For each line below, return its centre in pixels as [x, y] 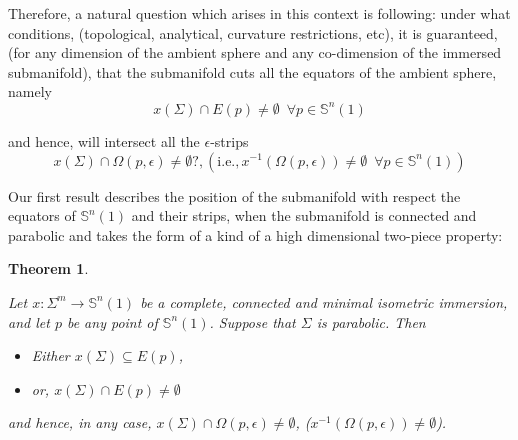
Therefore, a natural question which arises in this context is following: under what [259, 13]
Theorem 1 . [48, 268]
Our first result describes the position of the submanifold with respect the [234, 195]
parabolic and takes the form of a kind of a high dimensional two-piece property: [255, 234]
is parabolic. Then [371, 321]
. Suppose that [252, 321]
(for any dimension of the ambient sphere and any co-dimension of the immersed [255, 52]
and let [29, 321]
